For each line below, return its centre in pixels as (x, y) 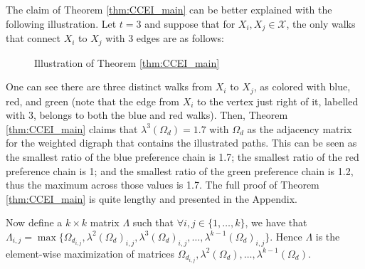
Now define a (34, 222)
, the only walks (321, 23)
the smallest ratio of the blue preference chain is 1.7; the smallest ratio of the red (182, 156)
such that (153, 222)
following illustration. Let (61, 23)
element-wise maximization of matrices (90, 253)
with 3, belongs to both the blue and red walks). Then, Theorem (147, 115)
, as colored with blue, (302, 86)
